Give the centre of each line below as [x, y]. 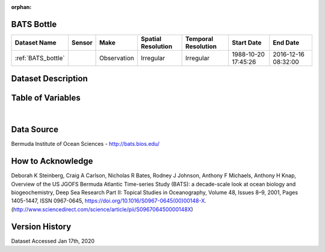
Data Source [35, 130]
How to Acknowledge [52, 161]
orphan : [21, 7]
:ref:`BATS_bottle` [40, 58]
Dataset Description [49, 79]
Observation [117, 58]
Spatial [151, 39]
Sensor [82, 42]
